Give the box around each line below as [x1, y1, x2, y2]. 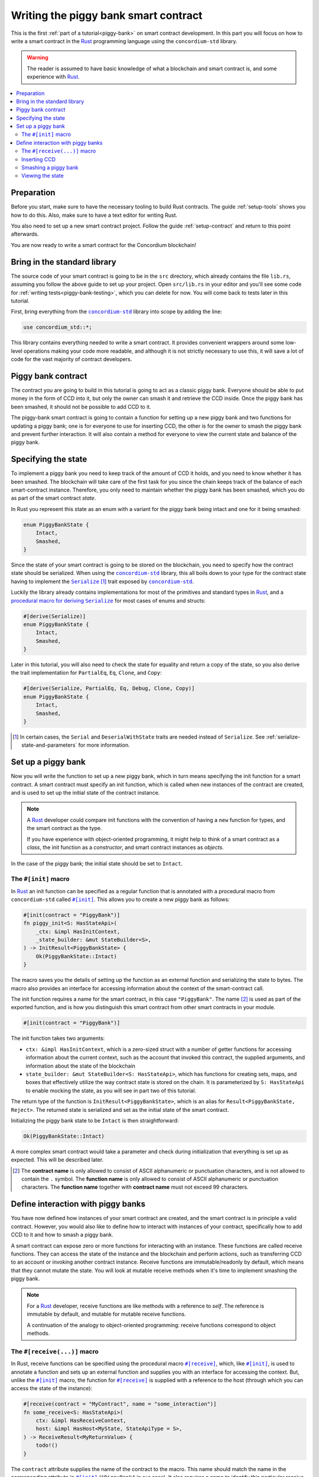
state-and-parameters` [21, 741, 77, 749]
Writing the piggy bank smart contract [11, 9, 203, 22]
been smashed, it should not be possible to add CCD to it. [11, 403, 152, 410]
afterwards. [11, 230, 39, 238]
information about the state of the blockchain [25, 1062, 136, 1069]
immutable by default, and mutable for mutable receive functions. [27, 1310, 186, 1317]
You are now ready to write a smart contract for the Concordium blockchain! [11, 241, 196, 248]
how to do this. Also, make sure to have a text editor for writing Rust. [11, 212, 178, 219]
